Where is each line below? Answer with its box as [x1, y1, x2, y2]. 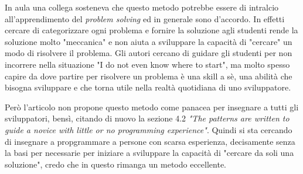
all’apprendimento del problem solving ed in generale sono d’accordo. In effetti [5, 12, 285, 25]
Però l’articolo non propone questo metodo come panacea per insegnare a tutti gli [5, 100, 299, 113]
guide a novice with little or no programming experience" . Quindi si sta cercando [5, 123, 292, 135]
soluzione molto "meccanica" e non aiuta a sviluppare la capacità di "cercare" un [5, 35, 292, 47]
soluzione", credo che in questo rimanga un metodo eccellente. [5, 158, 226, 170]
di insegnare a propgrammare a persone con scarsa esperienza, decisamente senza [5, 135, 295, 147]
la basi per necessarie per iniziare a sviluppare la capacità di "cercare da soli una [5, 147, 294, 159]
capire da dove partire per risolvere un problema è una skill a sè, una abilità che [5, 69, 292, 82]
